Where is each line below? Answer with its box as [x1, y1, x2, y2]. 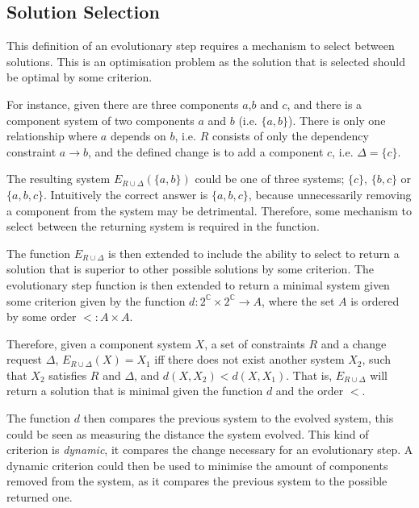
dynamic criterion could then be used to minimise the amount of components [6, 456, 388, 473]
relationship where [6, 127, 98, 144]
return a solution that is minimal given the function [6, 382, 263, 399]
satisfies [48, 366, 87, 383]
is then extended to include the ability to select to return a [108, 244, 400, 261]
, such [362, 351, 392, 368]
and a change [321, 335, 387, 352]
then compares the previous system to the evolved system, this [83, 410, 394, 427]
